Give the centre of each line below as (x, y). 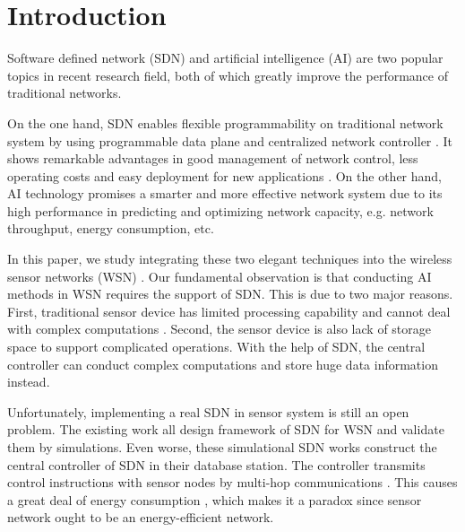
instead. (29, 382)
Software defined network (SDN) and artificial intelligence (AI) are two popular (225, 58)
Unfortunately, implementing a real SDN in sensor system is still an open (208, 411)
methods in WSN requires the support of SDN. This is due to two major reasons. (230, 294)
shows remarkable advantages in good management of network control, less (213, 158)
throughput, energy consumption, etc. (111, 228)
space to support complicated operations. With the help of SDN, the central (216, 347)
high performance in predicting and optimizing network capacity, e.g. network (220, 210)
